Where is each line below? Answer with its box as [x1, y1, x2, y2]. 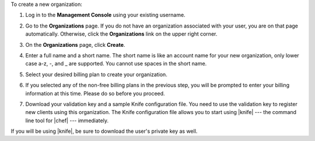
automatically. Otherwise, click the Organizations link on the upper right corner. [25, 30, 218, 37]
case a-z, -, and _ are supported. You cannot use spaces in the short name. [25, 60, 207, 67]
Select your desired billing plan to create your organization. [25, 71, 167, 78]
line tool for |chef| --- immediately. [25, 117, 109, 124]
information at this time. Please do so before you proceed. [25, 90, 166, 97]
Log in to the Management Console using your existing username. [25, 12, 186, 19]
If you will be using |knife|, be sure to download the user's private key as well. [10, 128, 198, 135]
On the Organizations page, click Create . [25, 41, 125, 48]
